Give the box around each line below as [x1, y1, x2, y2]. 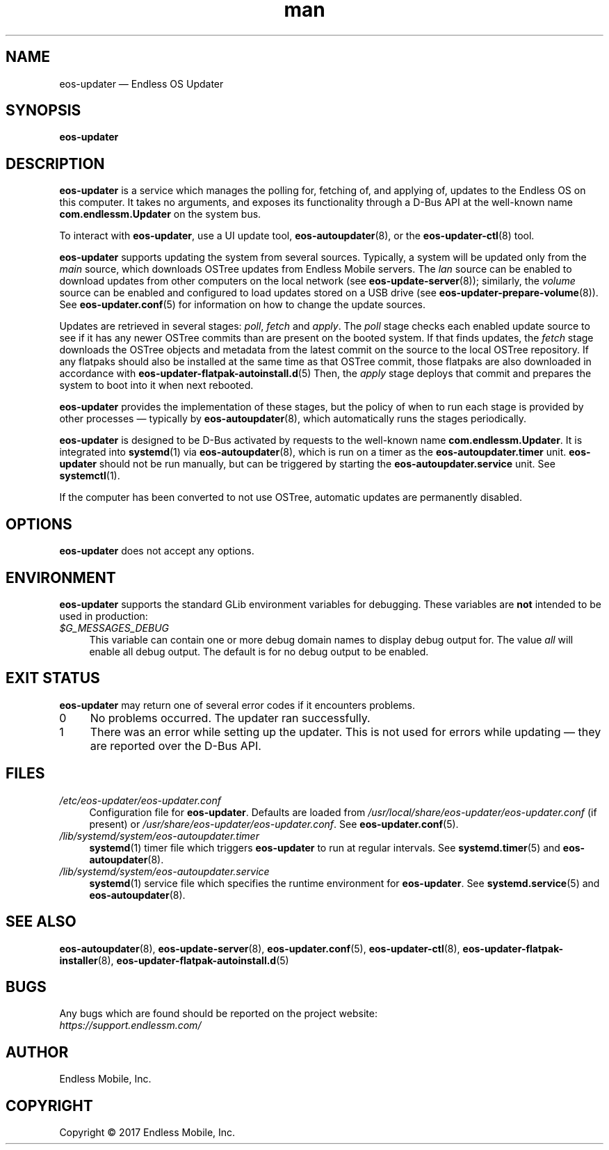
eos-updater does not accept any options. [59, 545, 254, 557]
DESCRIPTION [6, 154, 105, 173]
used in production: [59, 609, 148, 622]
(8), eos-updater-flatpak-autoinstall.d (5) [97, 954, 289, 966]
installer [59, 954, 98, 966]
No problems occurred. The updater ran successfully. [90, 710, 371, 725]
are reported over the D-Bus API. [90, 738, 261, 753]
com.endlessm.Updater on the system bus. [59, 208, 261, 221]
